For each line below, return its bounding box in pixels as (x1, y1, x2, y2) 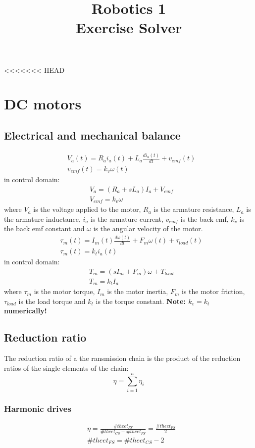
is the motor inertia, (107, 286, 168, 297)
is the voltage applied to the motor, (33, 204, 141, 214)
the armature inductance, (4, 213, 81, 224)
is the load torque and (18, 296, 86, 306)
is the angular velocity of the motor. (93, 223, 203, 234)
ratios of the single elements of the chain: (4, 362, 129, 373)
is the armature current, (91, 213, 163, 224)
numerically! (4, 305, 47, 316)
